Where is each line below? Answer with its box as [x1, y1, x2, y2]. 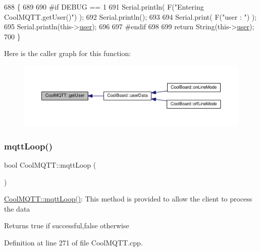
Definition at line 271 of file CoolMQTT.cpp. [4, 237, 143, 248]
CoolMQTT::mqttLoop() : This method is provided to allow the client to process [4, 193, 252, 204]
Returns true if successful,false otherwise [4, 220, 129, 231]
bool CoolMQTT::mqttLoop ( [4, 160, 96, 170]
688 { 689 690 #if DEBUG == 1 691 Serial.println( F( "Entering [4, 2, 204, 12]
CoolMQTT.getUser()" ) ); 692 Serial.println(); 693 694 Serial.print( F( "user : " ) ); [4, 11, 257, 22]
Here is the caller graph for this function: [4, 48, 131, 59]
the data [4, 203, 30, 214]
